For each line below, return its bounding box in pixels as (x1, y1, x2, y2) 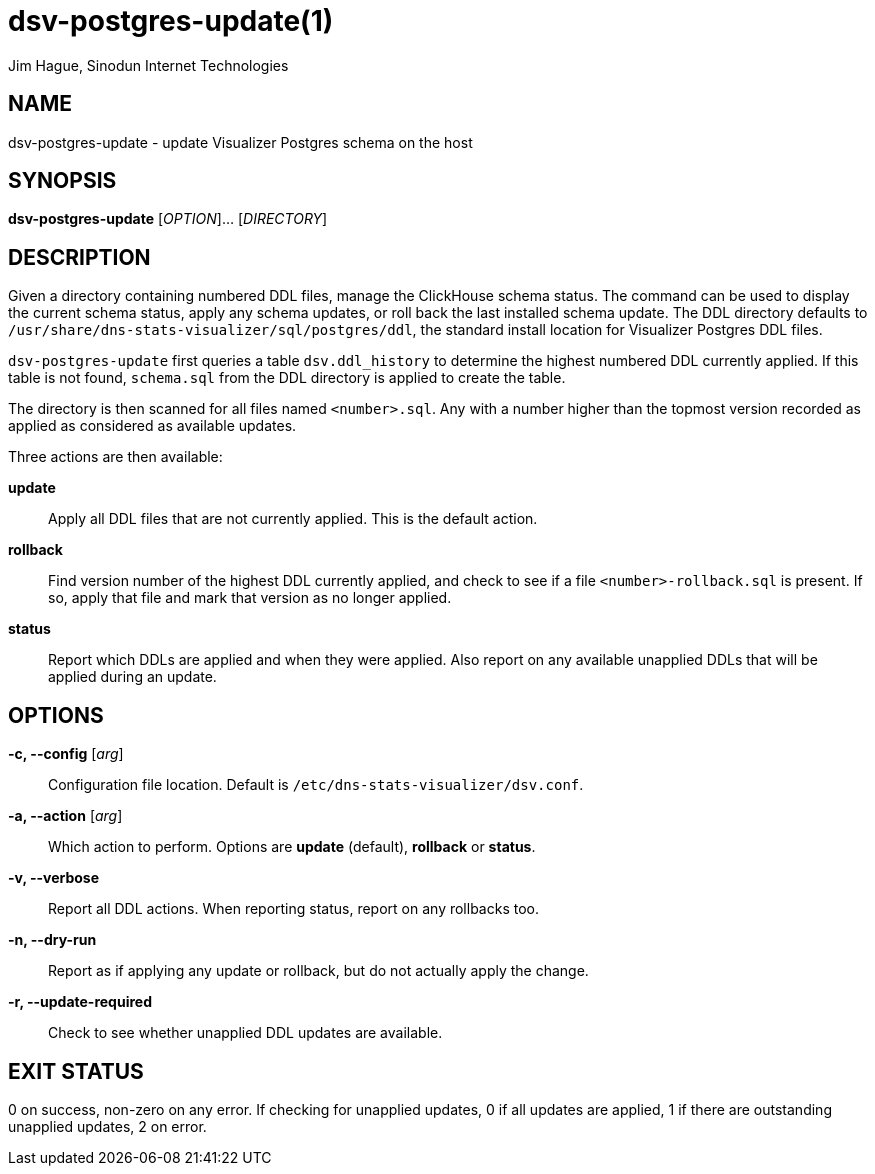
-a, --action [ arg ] (8, 807, 123, 825)
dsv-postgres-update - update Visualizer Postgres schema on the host (8, 133, 473, 151)
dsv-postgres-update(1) (8, 4, 334, 38)
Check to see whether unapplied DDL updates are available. (48, 1024, 443, 1042)
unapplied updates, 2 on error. (8, 1117, 207, 1135)
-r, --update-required (8, 993, 152, 1011)
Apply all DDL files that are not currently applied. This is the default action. (48, 510, 538, 528)
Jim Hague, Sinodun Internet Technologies (8, 56, 289, 74)
